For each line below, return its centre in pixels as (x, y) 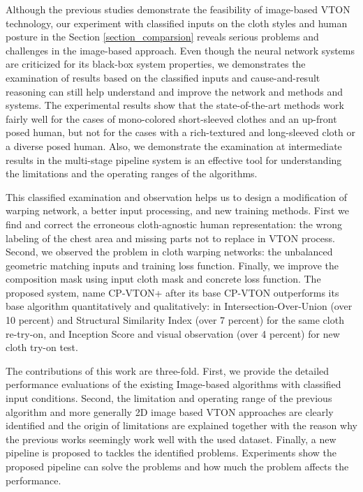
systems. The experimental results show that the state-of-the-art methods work (175, 105)
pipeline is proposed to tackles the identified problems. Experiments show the (171, 453)
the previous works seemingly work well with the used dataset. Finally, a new (171, 439)
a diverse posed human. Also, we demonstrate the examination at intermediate (174, 146)
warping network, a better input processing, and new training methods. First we (177, 210)
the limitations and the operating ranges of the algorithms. (132, 173)
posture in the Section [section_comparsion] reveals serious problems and (162, 37)
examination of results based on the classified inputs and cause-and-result (163, 77)
